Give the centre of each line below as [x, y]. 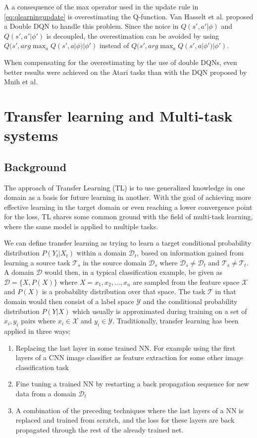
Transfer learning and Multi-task [118, 115]
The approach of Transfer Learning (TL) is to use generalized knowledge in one [125, 187]
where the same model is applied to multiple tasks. [81, 226]
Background [35, 166]
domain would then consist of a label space [69, 301]
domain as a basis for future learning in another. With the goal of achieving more [128, 197]
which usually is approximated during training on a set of [160, 311]
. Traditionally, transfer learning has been [176, 321]
